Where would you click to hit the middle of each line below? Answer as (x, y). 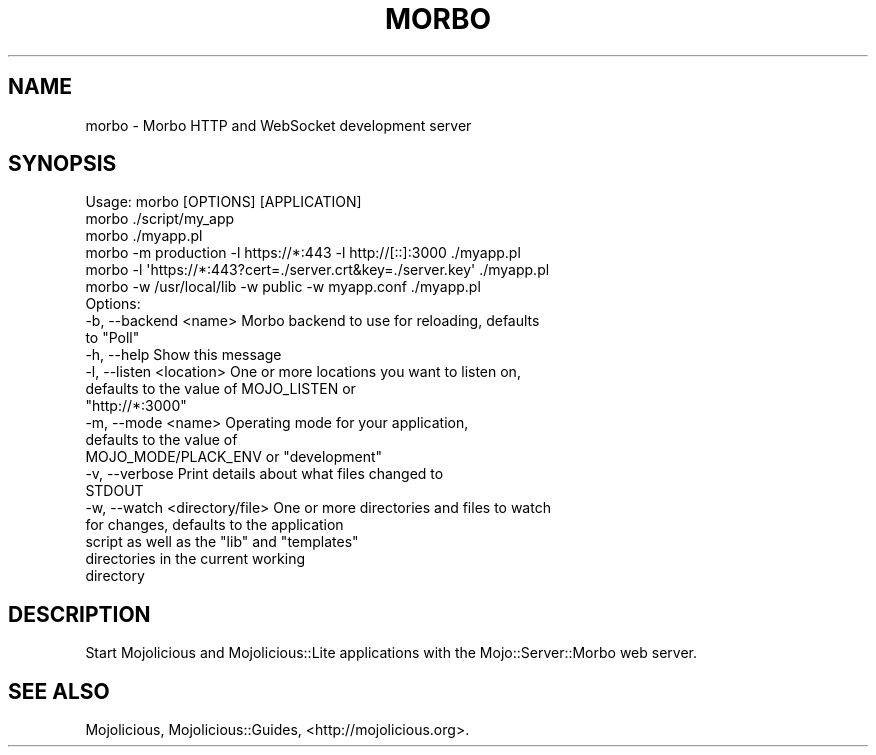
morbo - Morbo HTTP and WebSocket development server (278, 125)
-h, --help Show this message (183, 355)
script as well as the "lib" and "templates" (222, 542)
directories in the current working (195, 559)
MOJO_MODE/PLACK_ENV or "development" (234, 457)
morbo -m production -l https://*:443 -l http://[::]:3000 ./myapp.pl (303, 253)
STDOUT (114, 491)
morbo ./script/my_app (160, 219)
